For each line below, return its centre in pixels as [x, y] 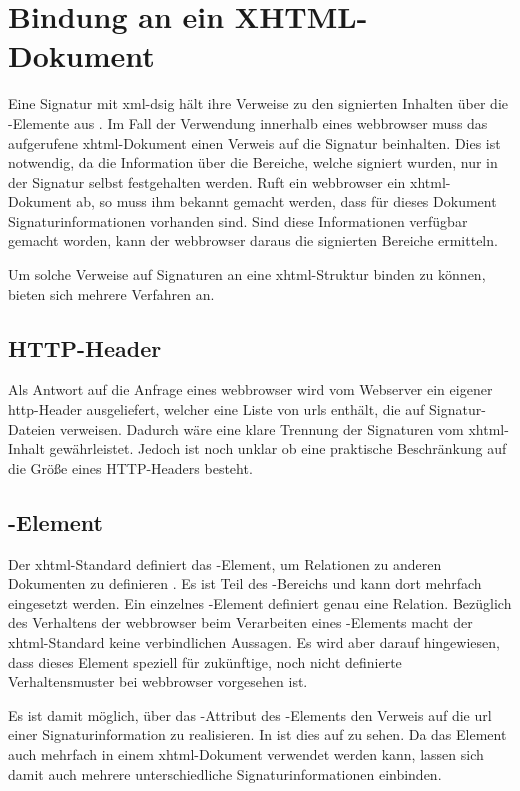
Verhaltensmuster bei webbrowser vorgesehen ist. [158, 681]
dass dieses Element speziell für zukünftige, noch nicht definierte [205, 661]
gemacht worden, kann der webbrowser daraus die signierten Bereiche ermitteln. [253, 240]
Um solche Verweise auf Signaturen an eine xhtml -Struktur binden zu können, [247, 274]
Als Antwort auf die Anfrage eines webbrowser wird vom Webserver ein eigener [250, 389]
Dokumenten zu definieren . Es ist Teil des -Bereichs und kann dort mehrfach [245, 583]
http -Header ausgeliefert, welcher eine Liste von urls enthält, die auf [216, 409]
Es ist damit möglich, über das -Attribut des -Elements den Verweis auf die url [250, 714]
